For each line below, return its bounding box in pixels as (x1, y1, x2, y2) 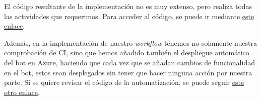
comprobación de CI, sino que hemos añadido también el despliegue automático (4, 47, 249, 58)
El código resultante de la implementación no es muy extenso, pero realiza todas (4, 1, 252, 11)
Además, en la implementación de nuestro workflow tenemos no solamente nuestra (4, 37, 257, 48)
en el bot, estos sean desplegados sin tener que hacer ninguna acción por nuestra (4, 67, 252, 77)
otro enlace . (4, 86, 40, 97)
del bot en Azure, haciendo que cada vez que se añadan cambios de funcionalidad (4, 57, 255, 67)
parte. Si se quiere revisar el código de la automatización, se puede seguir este (4, 77, 244, 87)
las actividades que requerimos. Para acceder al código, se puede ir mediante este (4, 11, 254, 21)
